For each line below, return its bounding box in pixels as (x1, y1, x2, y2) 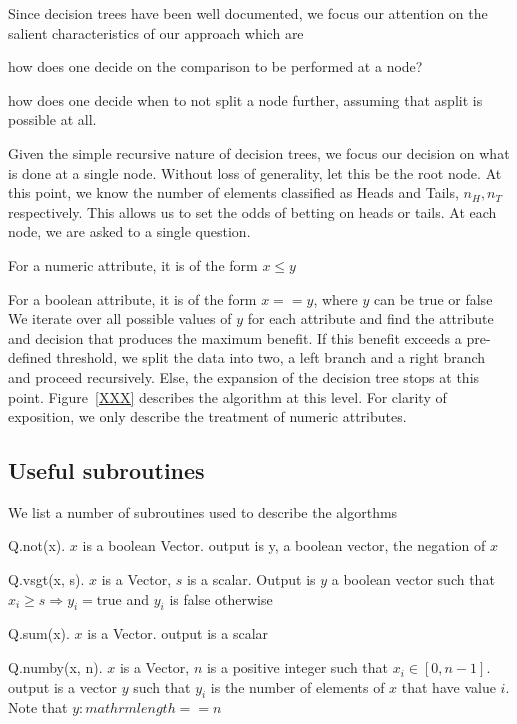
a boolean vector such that (331, 569, 495, 590)
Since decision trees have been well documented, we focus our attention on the (8, 3, 488, 23)
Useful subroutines (8, 455, 205, 486)
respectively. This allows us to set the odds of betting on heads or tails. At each (8, 201, 497, 222)
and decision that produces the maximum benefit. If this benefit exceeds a (8, 327, 462, 348)
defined (8, 347, 52, 368)
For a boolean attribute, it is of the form (8, 288, 257, 309)
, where (313, 288, 358, 309)
